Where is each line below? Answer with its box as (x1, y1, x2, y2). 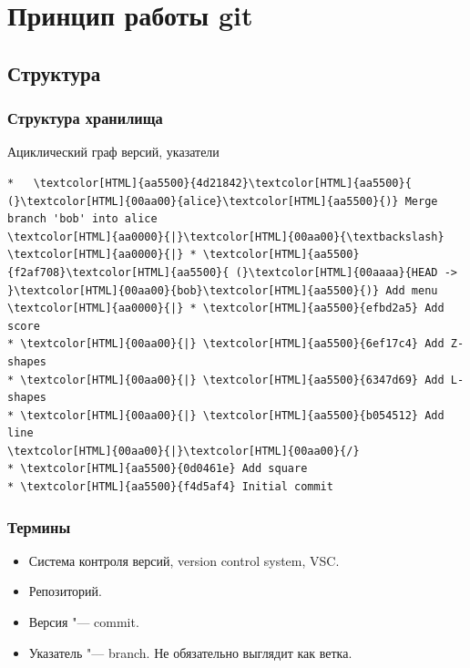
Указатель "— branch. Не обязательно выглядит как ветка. (28, 642, 352, 662)
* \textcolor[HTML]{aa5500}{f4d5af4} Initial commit (7, 480, 333, 494)
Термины (7, 515, 71, 538)
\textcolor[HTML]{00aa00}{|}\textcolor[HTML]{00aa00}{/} (7, 444, 360, 457)
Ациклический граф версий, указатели (7, 142, 220, 161)
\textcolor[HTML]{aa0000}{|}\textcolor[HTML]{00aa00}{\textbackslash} (7, 230, 444, 243)
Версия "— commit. (28, 612, 139, 632)
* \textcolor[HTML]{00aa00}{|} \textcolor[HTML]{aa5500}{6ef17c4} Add (7, 337, 444, 351)
